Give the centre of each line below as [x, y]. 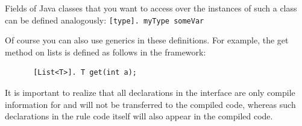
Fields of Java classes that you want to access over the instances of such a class [151, 8]
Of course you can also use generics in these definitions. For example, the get [147, 40]
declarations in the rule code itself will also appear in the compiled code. [139, 116]
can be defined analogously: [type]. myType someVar [105, 20]
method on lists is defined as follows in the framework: [105, 52]
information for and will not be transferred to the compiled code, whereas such [150, 104]
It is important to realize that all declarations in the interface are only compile [150, 93]
